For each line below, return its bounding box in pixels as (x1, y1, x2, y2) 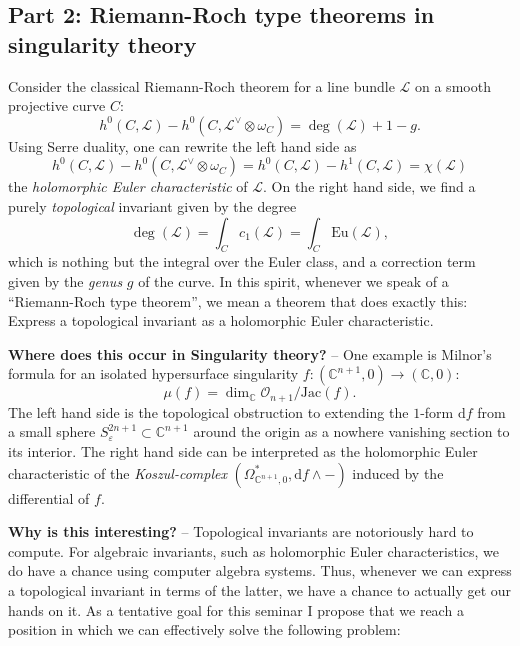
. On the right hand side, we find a (263, 176, 476, 197)
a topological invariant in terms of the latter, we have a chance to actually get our (8, 579, 512, 600)
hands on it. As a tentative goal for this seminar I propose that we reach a (8, 599, 464, 620)
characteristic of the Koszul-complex (8, 462, 227, 483)
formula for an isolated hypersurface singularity (8, 363, 299, 384)
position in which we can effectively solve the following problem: (8, 619, 401, 640)
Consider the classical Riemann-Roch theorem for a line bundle (8, 75, 395, 96)
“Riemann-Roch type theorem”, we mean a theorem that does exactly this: (8, 290, 468, 311)
